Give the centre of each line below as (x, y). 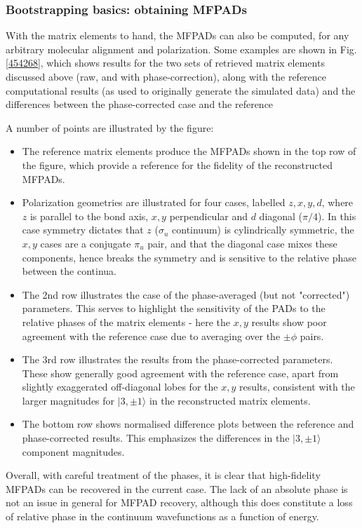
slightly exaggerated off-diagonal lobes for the (120, 387)
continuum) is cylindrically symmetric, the (263, 230)
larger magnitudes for (68, 400)
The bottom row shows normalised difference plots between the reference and (188, 424)
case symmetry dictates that (83, 230)
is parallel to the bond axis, (89, 216)
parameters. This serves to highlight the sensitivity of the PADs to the (174, 308)
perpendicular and (208, 216)
